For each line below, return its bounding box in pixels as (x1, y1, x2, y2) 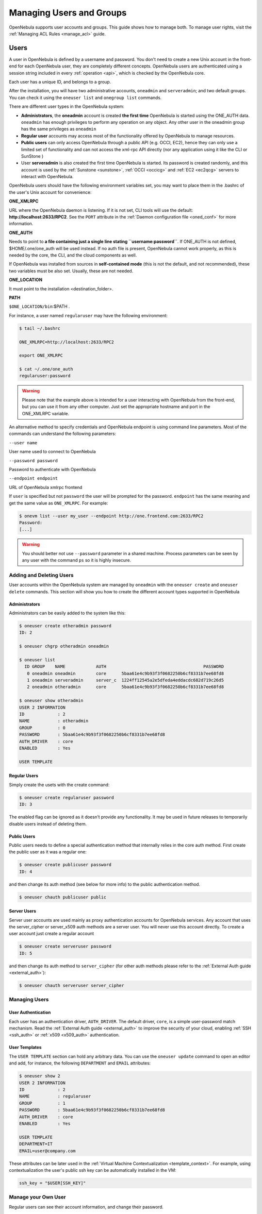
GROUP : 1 (19, 1100, 65, 1106)
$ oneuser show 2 (19, 1073, 61, 1079)
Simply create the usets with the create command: (9, 782, 110, 788)
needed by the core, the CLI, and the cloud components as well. (9, 253, 137, 258)
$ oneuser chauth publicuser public (19, 894, 107, 900)
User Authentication (9, 1010, 51, 1015)
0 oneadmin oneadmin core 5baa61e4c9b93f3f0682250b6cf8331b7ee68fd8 (27, 671, 224, 676)
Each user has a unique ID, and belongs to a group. (9, 79, 111, 85)
